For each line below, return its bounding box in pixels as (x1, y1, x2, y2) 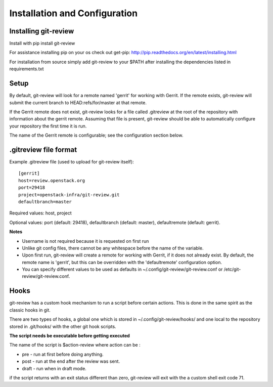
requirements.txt (9, 66, 44, 72)
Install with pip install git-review (9, 40, 75, 47)
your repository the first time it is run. (9, 123, 87, 129)
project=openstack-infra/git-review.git (18, 192, 120, 197)
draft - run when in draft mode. (22, 365, 87, 371)
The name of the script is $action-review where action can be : (9, 342, 141, 348)
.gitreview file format (9, 145, 77, 154)
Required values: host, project (9, 210, 72, 216)
